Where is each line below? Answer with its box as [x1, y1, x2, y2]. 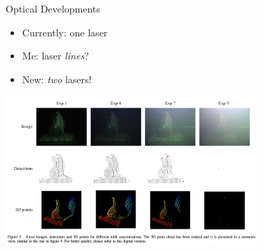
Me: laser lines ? [22, 48, 89, 63]
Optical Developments [6, 1, 100, 15]
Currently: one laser [22, 24, 108, 39]
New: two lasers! [22, 71, 92, 86]
